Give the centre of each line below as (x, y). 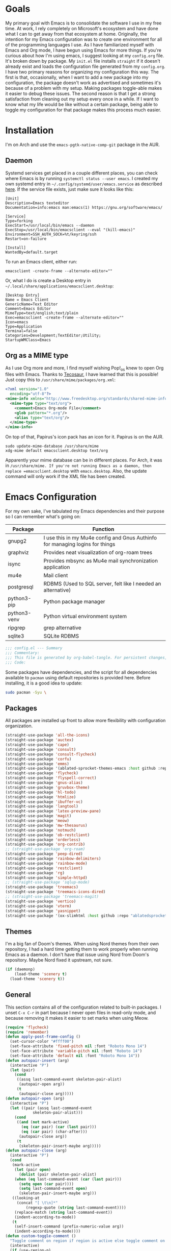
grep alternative (62, 628)
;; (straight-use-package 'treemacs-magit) (52, 897)
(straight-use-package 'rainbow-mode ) (46, 863)
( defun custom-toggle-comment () (41, 1236)
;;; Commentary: (22, 653)
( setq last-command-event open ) (53, 1189)
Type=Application (24, 326)
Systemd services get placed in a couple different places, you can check (81, 173)
